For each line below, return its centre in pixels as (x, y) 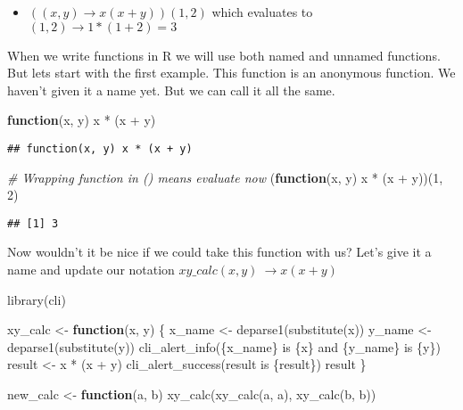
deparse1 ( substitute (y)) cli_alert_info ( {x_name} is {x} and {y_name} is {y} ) (224, 346)
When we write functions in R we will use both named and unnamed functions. (224, 55)
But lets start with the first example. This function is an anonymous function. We (231, 73)
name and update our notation (91, 270)
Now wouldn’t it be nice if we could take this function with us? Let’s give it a (219, 252)
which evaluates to (262, 12)
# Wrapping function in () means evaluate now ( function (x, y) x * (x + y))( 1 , (225, 177)
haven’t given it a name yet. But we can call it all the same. (171, 90)
